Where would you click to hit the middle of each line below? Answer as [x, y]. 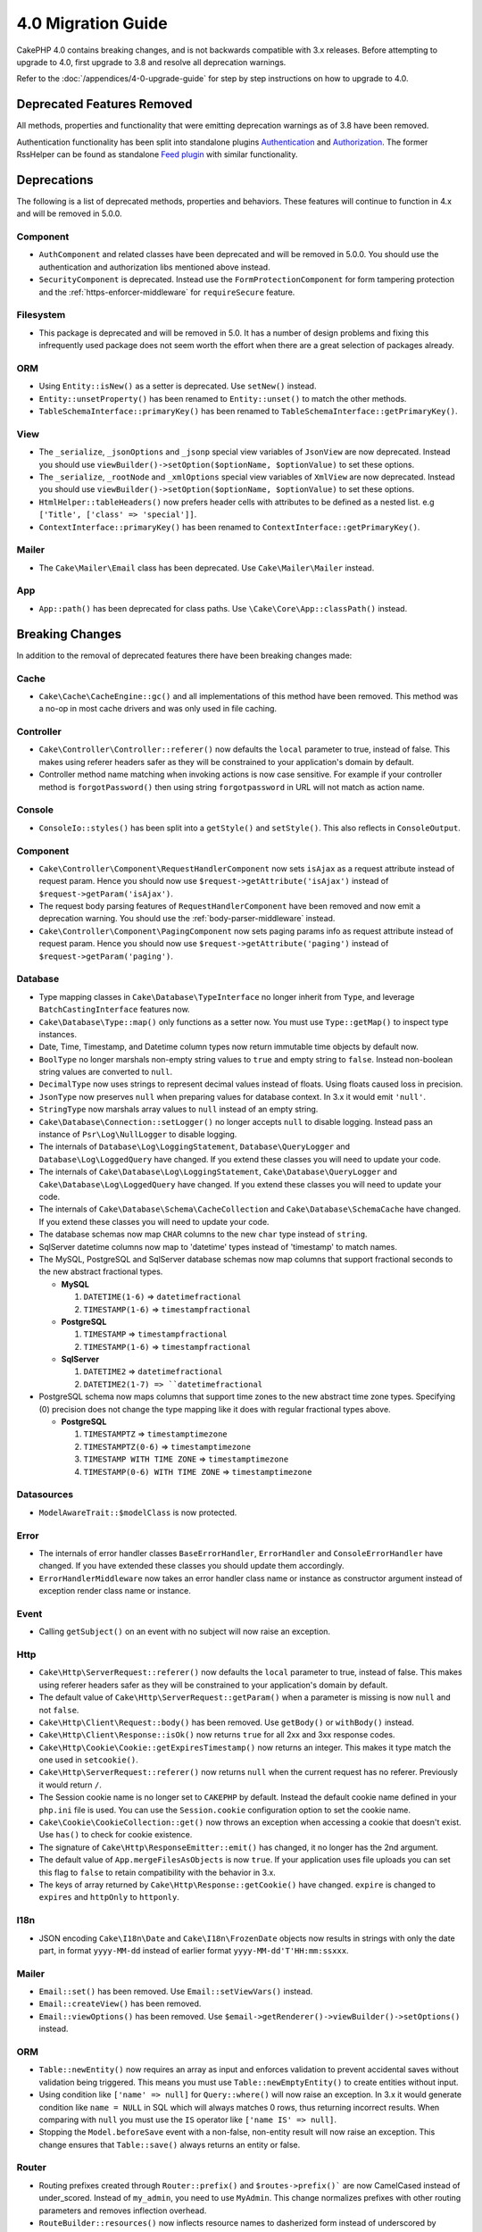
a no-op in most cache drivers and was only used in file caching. [158, 709]
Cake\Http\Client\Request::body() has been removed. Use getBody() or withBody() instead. [226, 1722]
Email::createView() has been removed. [120, 2003]
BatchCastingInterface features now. [115, 1010]
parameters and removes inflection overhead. [123, 2211]
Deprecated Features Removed [104, 104]
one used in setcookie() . [88, 1760]
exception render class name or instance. [115, 1591]
